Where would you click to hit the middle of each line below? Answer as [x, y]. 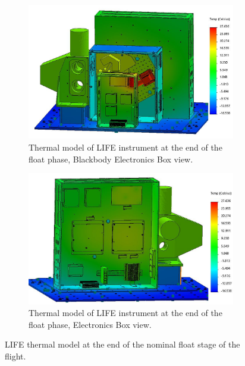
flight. [15, 356]
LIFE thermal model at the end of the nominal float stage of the [122, 344]
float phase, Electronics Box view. [90, 324]
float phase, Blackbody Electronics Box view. [111, 159]
